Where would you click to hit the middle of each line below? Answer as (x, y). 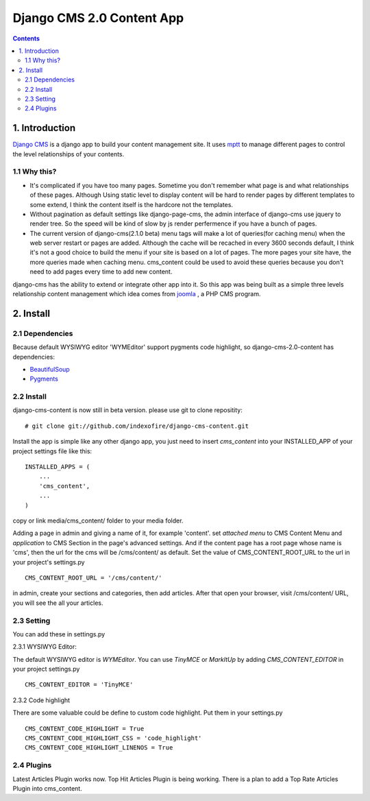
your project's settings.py (49, 562)
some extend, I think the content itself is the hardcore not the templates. (131, 204)
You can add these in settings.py (59, 634)
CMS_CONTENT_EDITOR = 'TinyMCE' (79, 685)
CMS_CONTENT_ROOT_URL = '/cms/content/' (94, 577)
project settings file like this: (52, 451)
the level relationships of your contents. (69, 154)
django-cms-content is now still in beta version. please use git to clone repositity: (127, 410)
